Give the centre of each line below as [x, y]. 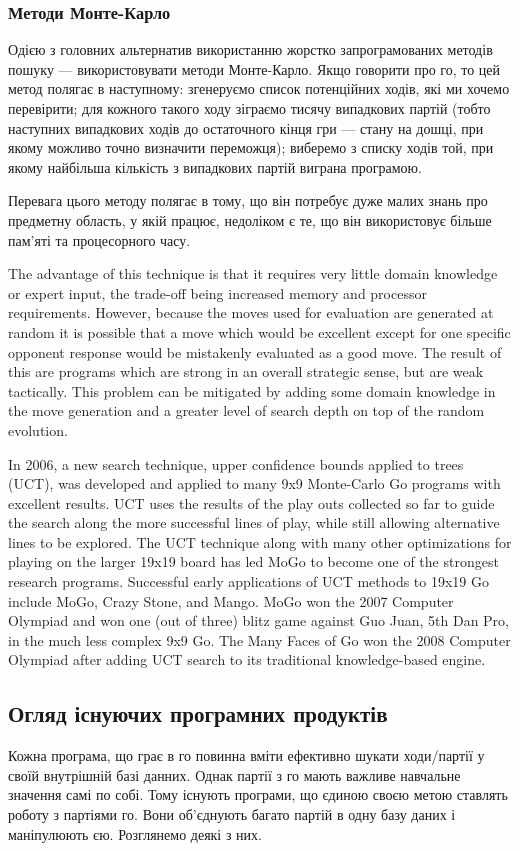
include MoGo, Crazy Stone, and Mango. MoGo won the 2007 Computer [231, 600]
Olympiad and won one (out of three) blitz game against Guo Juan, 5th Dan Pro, [258, 620]
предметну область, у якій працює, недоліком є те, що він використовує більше [250, 219]
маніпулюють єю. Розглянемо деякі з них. [135, 833]
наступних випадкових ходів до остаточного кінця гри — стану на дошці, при [246, 127]
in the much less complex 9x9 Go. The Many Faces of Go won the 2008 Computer [259, 639]
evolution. [38, 429]
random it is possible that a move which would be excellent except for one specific [259, 331]
